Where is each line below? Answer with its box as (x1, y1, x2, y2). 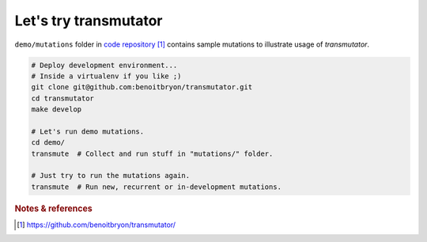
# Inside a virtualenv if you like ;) (31, 71, 182, 81)
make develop (31, 105, 82, 114)
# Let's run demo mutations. (31, 127, 145, 136)
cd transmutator (31, 93, 95, 103)
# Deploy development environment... (31, 60, 178, 70)
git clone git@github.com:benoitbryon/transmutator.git (31, 83, 253, 92)
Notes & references (14, 202, 93, 214)
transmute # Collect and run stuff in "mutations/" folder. (31, 149, 274, 158)
